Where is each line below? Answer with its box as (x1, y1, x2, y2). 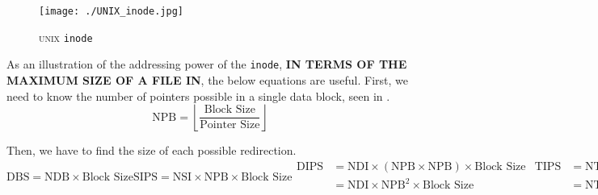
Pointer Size (200, 119, 260, 131)
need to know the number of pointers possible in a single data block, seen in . (6, 87, 390, 104)
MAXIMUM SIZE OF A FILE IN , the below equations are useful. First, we (6, 71, 408, 88)
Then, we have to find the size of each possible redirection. (6, 142, 297, 159)
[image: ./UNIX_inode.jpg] (39, 6, 183, 17)
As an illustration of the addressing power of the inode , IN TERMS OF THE (6, 56, 407, 73)
